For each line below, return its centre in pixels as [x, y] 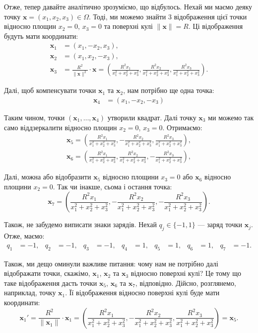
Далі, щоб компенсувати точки [50, 90]
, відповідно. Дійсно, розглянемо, [186, 283]
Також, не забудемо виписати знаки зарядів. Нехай [80, 224]
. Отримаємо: [182, 127]
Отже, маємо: [24, 236]
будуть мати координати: [41, 36]
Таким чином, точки [34, 117]
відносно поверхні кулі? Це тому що [186, 273]
